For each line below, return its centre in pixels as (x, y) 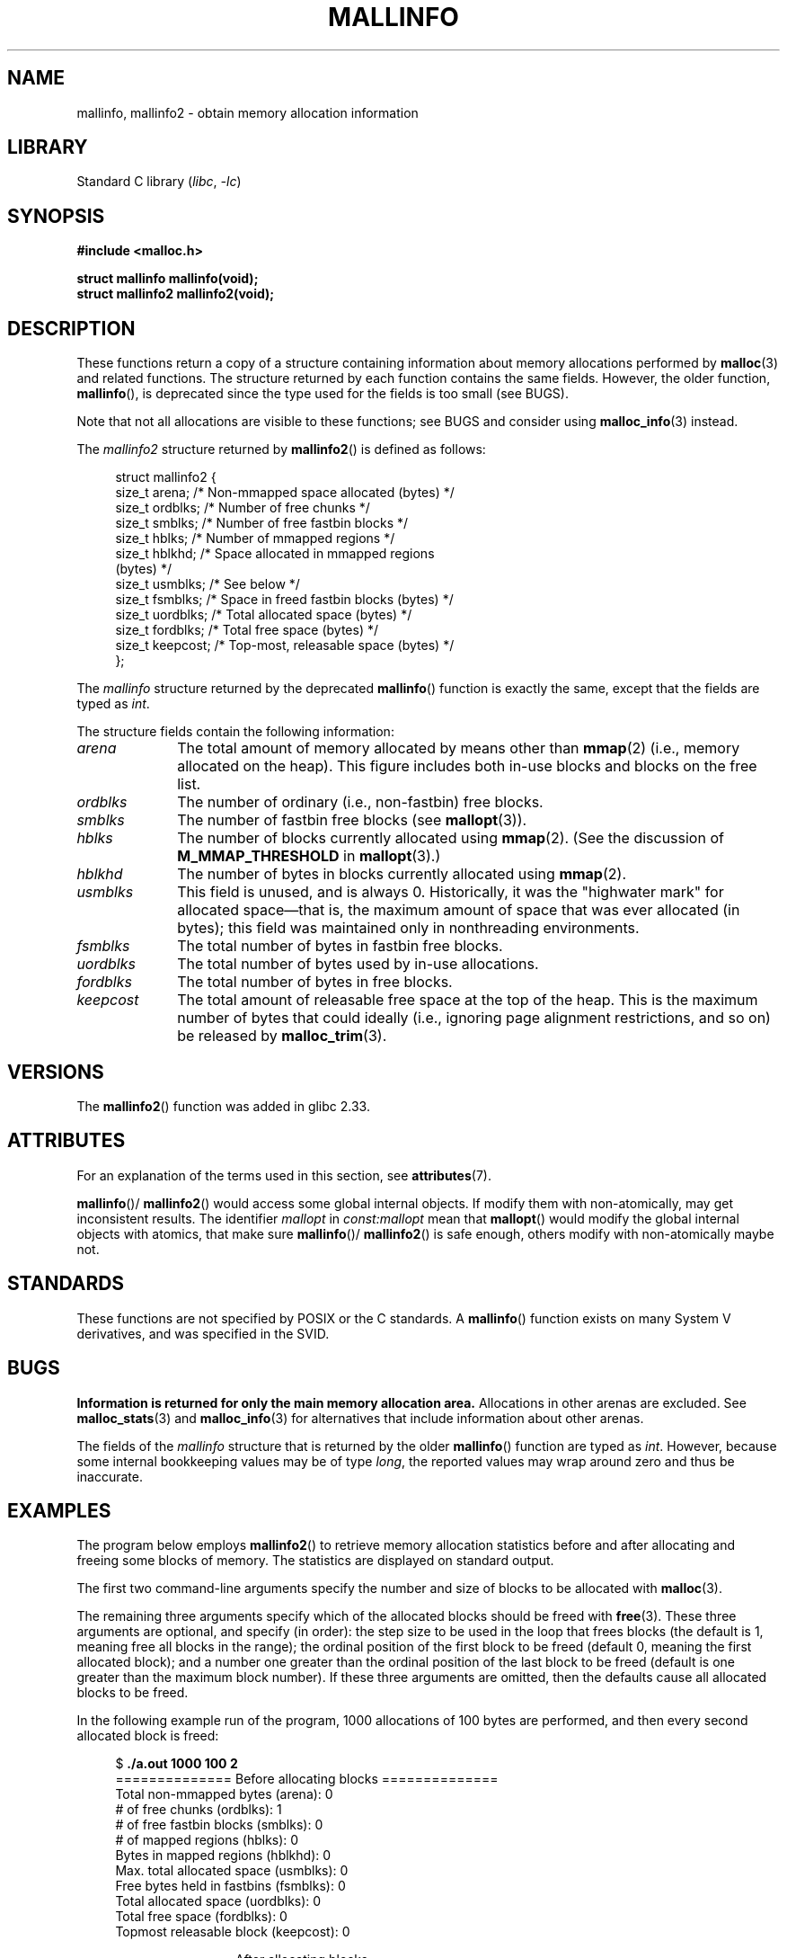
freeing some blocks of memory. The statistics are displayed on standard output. (315, 1561)
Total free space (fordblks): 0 (201, 1917)
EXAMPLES (59, 1510)
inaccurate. (110, 1476)
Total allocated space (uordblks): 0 (218, 1901)
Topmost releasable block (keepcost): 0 (233, 1932)
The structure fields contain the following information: (235, 732)
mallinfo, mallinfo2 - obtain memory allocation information (248, 112)
